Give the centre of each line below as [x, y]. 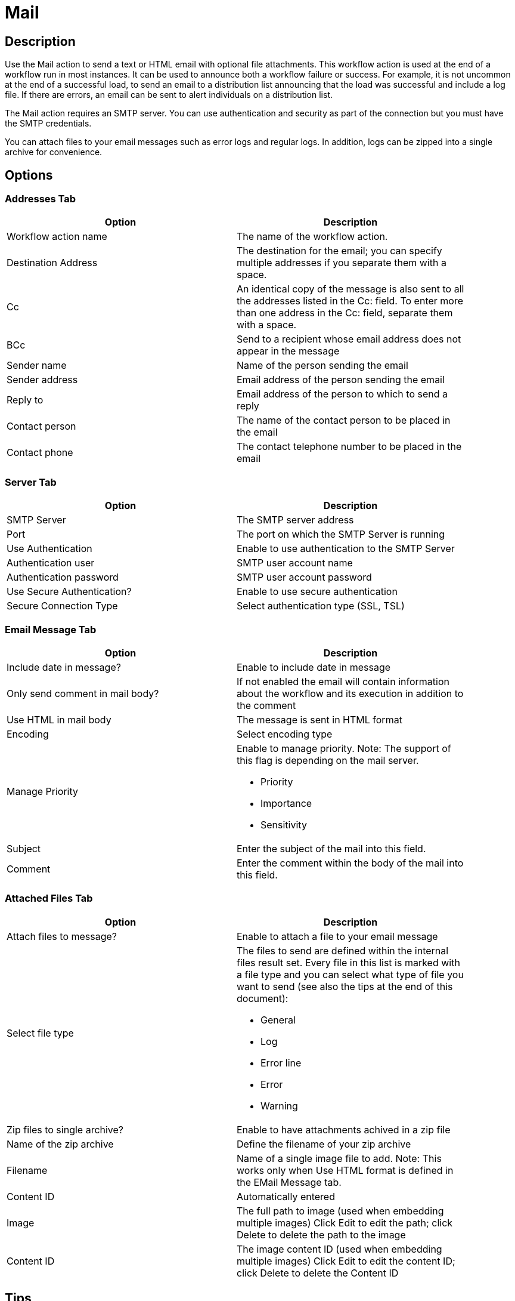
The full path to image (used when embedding [340, 1211]
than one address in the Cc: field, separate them [345, 313]
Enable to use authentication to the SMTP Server [346, 549]
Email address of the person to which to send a [342, 394]
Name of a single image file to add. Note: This [339, 1158]
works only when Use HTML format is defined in [345, 1170]
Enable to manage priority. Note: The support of [344, 748]
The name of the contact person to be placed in [344, 420]
